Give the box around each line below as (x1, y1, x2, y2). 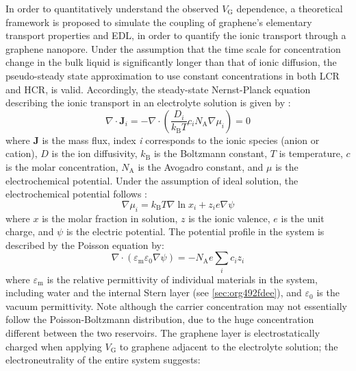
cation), (5, 146, 38, 160)
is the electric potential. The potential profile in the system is (66, 224, 325, 239)
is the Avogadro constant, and (138, 159, 264, 173)
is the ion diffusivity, (51, 146, 138, 160)
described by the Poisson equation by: (5, 237, 164, 252)
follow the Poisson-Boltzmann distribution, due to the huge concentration (5, 312, 314, 326)
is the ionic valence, (188, 211, 270, 225)
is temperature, (279, 146, 343, 160)
